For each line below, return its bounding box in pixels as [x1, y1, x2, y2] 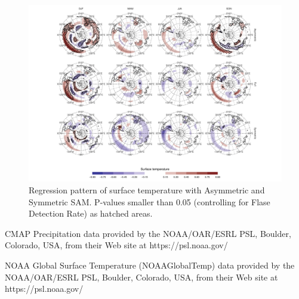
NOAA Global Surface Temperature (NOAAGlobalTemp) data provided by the [5, 259, 295, 272]
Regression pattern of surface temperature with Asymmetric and [29, 184, 265, 196]
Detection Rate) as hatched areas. [29, 207, 153, 220]
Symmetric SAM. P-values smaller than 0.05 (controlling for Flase [29, 195, 270, 208]
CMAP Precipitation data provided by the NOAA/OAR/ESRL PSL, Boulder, [5, 227, 291, 239]
